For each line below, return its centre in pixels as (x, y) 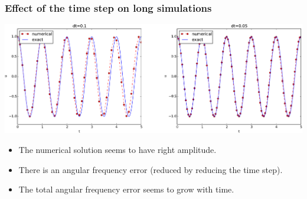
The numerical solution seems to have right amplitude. (117, 150)
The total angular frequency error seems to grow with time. (126, 189)
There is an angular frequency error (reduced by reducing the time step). (151, 169)
